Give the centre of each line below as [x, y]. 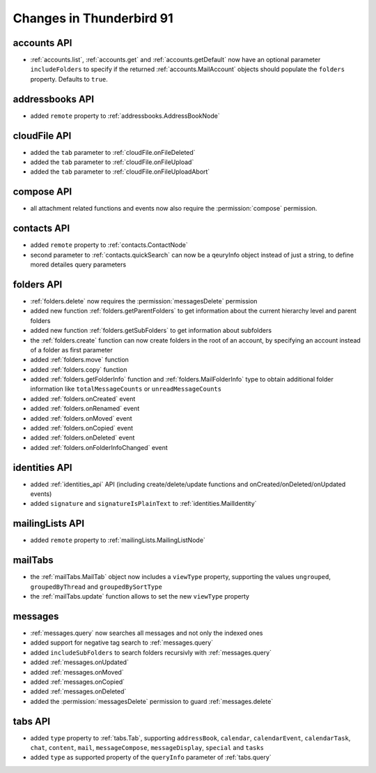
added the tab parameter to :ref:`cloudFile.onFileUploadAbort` [120, 172]
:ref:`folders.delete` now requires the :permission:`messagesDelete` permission [144, 301]
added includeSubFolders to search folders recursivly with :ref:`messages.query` [151, 652]
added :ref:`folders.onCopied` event [82, 428]
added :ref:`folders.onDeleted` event [83, 438]
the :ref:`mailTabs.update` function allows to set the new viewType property [140, 596]
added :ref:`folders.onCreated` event [83, 398]
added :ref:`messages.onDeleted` [78, 691]
